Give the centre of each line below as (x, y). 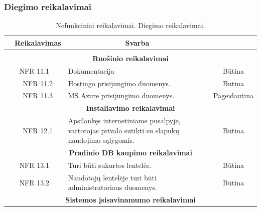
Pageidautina (233, 95)
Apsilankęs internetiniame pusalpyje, (124, 121)
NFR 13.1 (34, 165)
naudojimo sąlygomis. (101, 140)
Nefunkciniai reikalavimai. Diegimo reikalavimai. (130, 25)
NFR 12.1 (38, 130)
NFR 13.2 (34, 182)
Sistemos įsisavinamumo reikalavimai (130, 200)
